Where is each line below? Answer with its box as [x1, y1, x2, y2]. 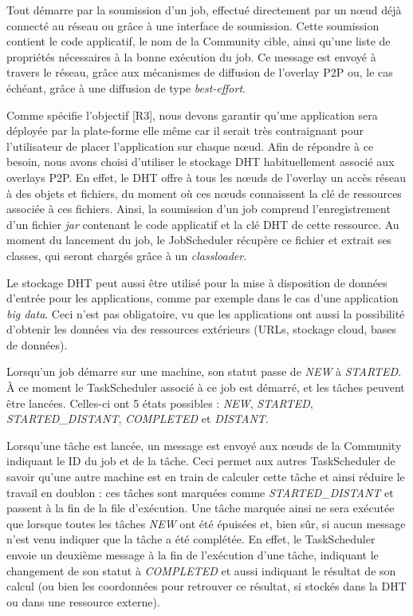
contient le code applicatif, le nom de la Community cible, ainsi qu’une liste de [6, 33, 391, 49]
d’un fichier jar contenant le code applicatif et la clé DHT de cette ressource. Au [6, 215, 399, 232]
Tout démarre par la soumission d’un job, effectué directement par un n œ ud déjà [6, 2, 402, 18]
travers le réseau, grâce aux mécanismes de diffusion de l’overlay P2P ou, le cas [6, 64, 393, 81]
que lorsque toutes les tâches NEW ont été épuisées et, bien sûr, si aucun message [6, 515, 406, 531]
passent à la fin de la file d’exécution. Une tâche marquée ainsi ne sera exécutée [6, 500, 395, 516]
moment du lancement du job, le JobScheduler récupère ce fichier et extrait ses [6, 231, 392, 248]
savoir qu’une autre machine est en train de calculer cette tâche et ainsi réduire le [6, 468, 405, 485]
